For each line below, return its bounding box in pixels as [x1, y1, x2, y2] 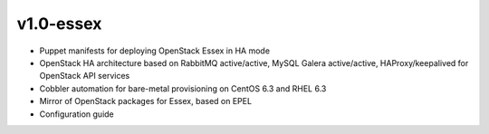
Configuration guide [39, 109, 115, 120]
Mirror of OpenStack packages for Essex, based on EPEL [39, 96, 253, 107]
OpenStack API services [39, 71, 130, 81]
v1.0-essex [16, 14, 102, 33]
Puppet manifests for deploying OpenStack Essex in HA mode [39, 45, 271, 56]
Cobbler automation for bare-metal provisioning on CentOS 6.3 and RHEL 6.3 [39, 82, 327, 94]
